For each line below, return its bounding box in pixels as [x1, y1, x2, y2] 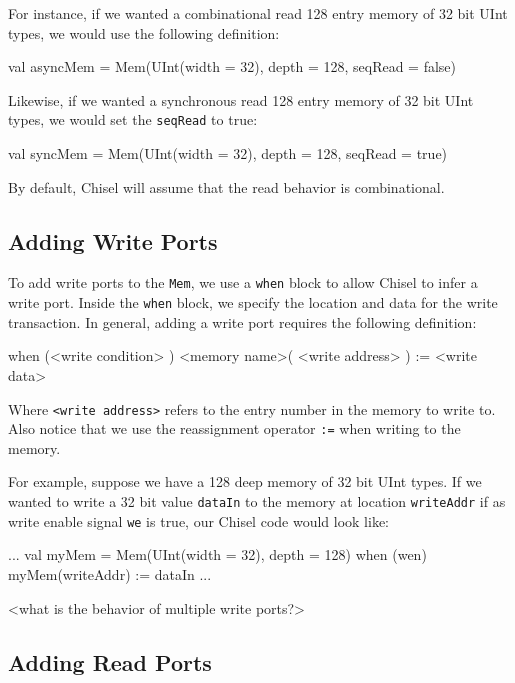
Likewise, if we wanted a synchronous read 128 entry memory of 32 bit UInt [8, 89, 474, 110]
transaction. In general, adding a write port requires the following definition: [8, 311, 477, 332]
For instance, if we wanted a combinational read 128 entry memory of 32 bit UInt [8, 3, 508, 23]
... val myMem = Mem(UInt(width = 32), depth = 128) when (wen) [8, 544, 427, 565]
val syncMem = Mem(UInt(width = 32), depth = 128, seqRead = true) [8, 143, 448, 164]
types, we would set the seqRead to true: [8, 109, 258, 130]
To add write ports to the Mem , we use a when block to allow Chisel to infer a [8, 272, 478, 293]
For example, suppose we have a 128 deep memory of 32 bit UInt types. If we [8, 471, 482, 492]
